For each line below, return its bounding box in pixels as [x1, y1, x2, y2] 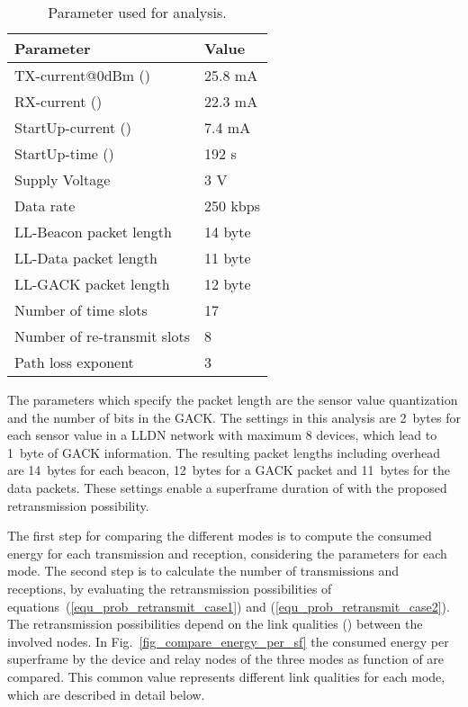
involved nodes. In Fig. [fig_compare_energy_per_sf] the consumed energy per [7, 631, 449, 650]
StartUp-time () [14, 143, 114, 164]
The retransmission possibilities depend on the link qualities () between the [7, 614, 423, 633]
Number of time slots [14, 300, 148, 320]
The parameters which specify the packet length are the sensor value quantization [7, 390, 458, 408]
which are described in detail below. [7, 685, 205, 703]
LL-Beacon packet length [14, 221, 172, 242]
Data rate [14, 195, 76, 216]
